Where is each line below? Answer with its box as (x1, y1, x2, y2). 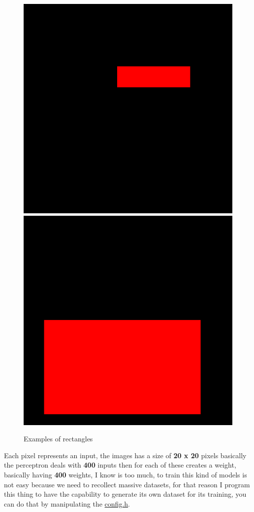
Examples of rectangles (24, 433, 93, 444)
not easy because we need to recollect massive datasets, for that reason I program (4, 479, 250, 489)
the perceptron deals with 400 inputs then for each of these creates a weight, (4, 460, 236, 470)
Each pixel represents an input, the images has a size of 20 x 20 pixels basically (4, 450, 247, 460)
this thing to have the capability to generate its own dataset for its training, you (4, 489, 247, 499)
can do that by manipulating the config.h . (4, 498, 130, 509)
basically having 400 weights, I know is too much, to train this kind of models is (4, 469, 247, 479)
